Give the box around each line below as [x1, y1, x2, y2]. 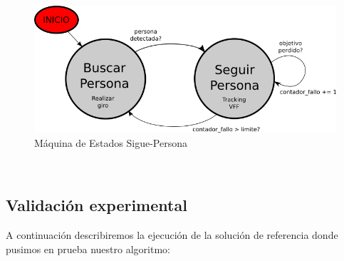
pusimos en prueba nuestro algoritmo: [6, 241, 170, 256]
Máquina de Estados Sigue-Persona [34, 135, 187, 150]
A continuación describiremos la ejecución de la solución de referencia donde [6, 227, 338, 242]
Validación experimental [6, 194, 187, 216]
